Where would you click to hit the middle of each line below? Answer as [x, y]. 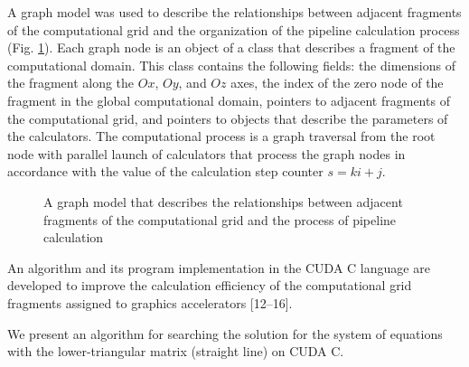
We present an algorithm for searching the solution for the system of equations [225, 333]
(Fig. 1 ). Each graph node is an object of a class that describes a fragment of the [231, 47]
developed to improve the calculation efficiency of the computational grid [210, 285]
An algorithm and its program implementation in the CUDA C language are [219, 267]
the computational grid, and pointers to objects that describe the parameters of [228, 118]
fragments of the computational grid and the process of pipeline [220, 219]
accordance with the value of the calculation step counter [165, 171]
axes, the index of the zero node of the [337, 83]
